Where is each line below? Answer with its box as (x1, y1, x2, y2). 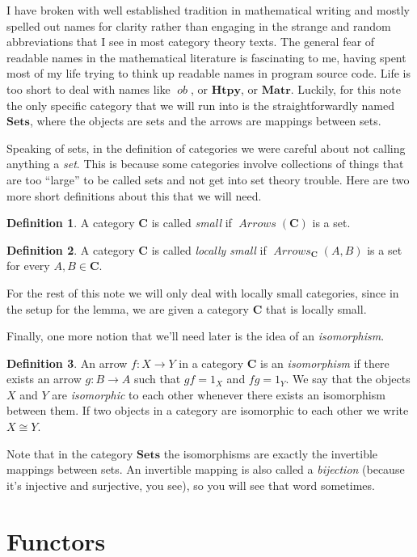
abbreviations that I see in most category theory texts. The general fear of (6, 33, 375, 50)
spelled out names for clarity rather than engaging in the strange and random (6, 17, 391, 34)
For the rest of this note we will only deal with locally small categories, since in (6, 284, 399, 301)
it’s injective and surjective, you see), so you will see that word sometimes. (6, 476, 375, 493)
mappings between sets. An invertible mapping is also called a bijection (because (6, 461, 405, 478)
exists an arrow (6, 370, 82, 387)
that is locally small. (265, 300, 367, 317)
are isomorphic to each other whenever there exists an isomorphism (52, 386, 385, 403)
